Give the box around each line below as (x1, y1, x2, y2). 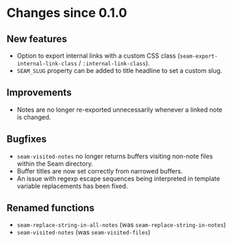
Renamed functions (6, 202, 95, 214)
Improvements (6, 86, 72, 99)
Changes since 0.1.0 (6, 5, 127, 21)
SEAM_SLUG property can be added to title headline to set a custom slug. (16, 67, 222, 74)
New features (6, 33, 68, 45)
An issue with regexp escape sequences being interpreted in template (16, 174, 220, 183)
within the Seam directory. (16, 159, 94, 168)
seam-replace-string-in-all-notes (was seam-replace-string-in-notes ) (16, 221, 227, 229)
